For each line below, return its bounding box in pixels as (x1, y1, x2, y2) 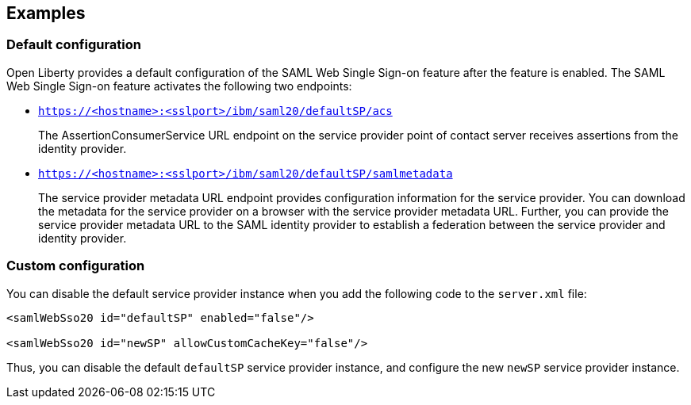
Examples (6, 3, 86, 23)
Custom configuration (6, 258, 145, 274)
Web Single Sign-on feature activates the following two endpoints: (6, 78, 352, 93)
